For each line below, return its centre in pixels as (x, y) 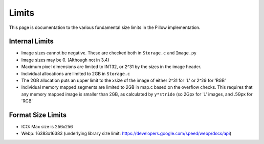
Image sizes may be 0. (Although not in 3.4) (65, 60)
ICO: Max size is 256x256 (47, 127)
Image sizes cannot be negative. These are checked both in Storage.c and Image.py (109, 53)
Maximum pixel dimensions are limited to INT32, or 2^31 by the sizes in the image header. (111, 67)
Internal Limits (31, 41)
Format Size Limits (38, 115)
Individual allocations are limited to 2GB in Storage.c (76, 73)
